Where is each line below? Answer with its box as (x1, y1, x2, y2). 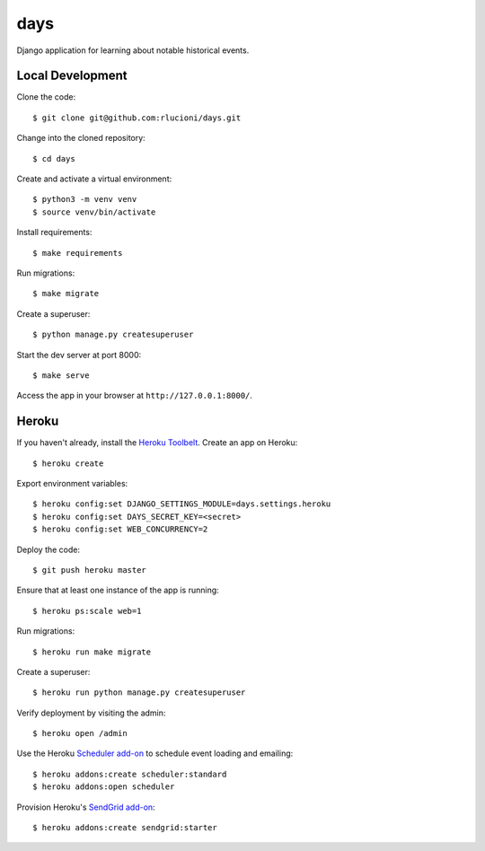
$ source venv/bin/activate (32, 206, 156, 217)
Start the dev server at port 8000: (16, 349, 142, 360)
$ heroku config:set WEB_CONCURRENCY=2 (32, 524, 208, 534)
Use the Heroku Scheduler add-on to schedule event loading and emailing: (16, 748, 294, 759)
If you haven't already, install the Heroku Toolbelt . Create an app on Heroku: (16, 437, 298, 448)
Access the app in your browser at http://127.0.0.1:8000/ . (16, 390, 253, 401)
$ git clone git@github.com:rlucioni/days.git (32, 112, 242, 123)
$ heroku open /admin (32, 728, 128, 739)
